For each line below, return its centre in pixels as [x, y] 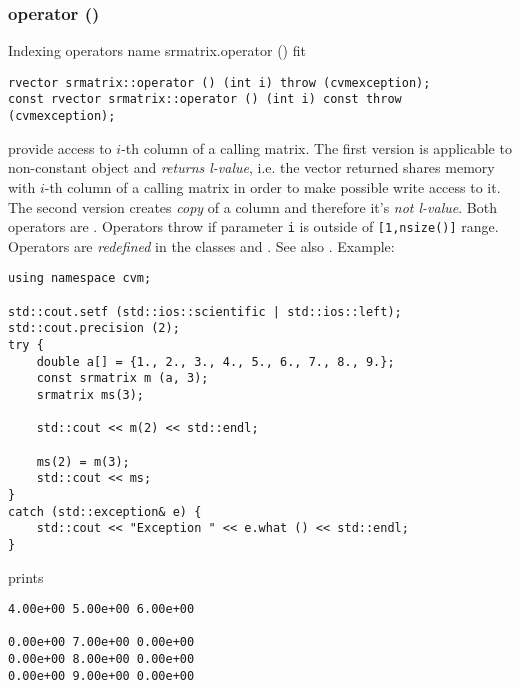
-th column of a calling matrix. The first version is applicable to [316, 147]
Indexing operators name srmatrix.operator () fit [157, 50]
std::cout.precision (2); [94, 328]
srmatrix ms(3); [90, 395]
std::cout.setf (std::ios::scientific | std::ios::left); [205, 311]
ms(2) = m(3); [83, 461]
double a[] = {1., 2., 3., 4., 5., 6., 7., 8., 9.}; [215, 361]
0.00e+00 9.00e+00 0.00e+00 [101, 675]
